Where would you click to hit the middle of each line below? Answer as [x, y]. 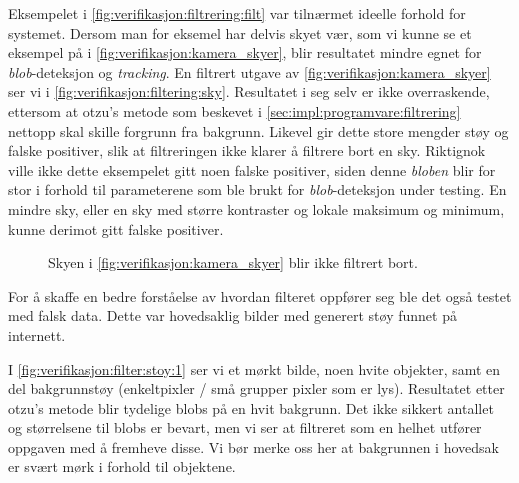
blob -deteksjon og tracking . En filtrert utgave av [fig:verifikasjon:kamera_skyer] [249, 71]
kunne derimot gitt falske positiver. [116, 228]
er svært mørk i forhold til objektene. [122, 466]
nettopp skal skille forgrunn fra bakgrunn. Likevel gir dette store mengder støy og [258, 130]
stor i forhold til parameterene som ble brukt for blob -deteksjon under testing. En [257, 189]
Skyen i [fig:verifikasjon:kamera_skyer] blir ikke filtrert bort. [233, 262]
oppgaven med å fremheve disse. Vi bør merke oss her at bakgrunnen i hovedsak [253, 446]
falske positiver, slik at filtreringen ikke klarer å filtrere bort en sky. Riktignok [247, 150]
